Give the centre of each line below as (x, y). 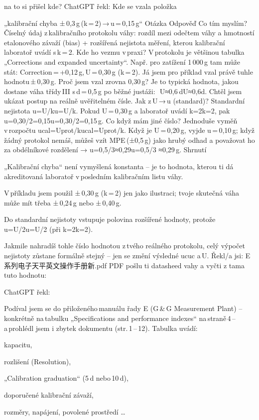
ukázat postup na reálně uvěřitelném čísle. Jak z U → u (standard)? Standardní (125, 101)
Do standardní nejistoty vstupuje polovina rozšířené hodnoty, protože (110, 219)
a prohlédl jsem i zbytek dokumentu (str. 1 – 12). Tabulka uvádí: (101, 328)
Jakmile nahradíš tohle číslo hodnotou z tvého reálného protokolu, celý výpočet (125, 246)
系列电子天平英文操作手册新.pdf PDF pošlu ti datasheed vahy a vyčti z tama (124, 265)
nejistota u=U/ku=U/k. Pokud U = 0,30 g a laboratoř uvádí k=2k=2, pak (117, 110)
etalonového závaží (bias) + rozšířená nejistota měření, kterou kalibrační (115, 42)
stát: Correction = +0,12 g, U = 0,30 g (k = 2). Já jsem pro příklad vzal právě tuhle (129, 71)
